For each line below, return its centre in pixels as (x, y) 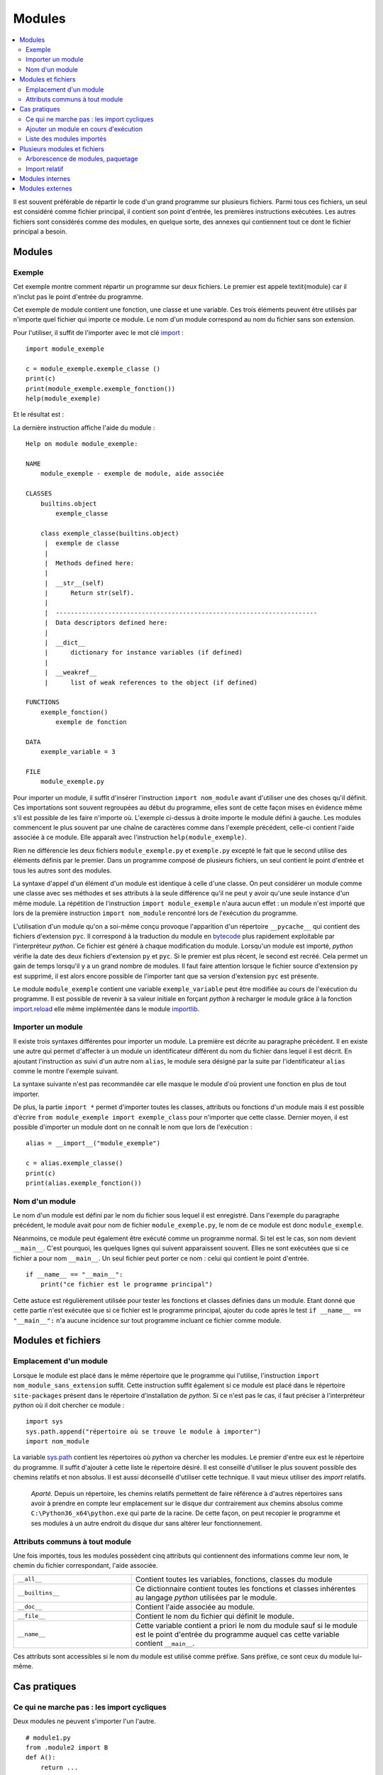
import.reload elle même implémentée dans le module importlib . (106, 1009)
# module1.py (48, 1737)
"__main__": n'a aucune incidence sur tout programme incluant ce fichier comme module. (147, 1320)
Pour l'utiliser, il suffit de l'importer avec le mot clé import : (98, 332)
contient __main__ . (165, 1643)
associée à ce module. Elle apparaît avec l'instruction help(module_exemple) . (130, 837)
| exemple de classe (82, 544)
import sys (45, 1421)
